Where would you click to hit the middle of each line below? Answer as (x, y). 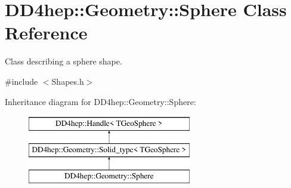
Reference (46, 33)
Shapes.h (68, 81)
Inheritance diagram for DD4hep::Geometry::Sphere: (100, 101)
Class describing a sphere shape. (64, 61)
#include (21, 81)
